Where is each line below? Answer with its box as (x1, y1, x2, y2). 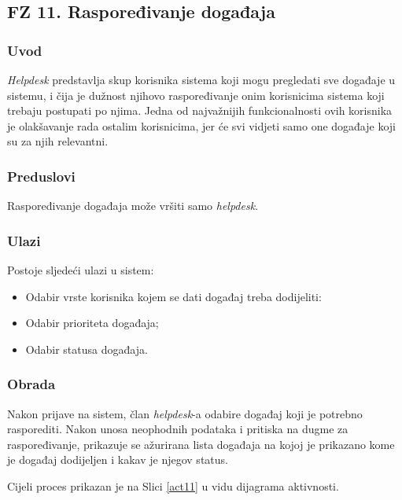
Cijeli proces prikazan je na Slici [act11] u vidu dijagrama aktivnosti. (7, 477, 339, 494)
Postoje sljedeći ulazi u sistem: (7, 262, 154, 278)
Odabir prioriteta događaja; (25, 314, 159, 331)
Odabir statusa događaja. (25, 340, 148, 357)
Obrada (7, 374, 56, 394)
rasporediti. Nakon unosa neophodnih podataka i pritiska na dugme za (7, 421, 349, 437)
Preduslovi (7, 166, 76, 186)
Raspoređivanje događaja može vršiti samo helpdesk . (7, 197, 259, 214)
